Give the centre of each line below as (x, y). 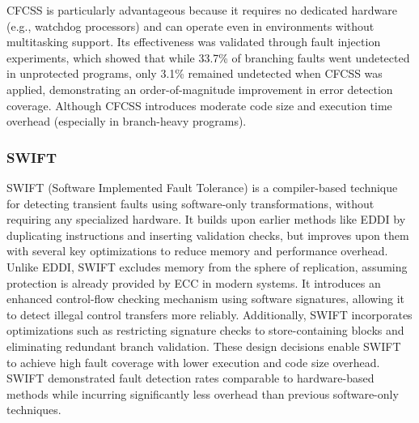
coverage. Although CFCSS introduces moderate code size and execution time (199, 105)
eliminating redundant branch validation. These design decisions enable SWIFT (204, 346)
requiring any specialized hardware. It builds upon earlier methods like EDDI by (206, 219)
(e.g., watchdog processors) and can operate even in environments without (190, 26)
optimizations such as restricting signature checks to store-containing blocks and (205, 330)
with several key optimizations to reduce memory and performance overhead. (197, 251)
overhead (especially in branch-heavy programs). (127, 121)
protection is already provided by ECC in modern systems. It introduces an (194, 282)
